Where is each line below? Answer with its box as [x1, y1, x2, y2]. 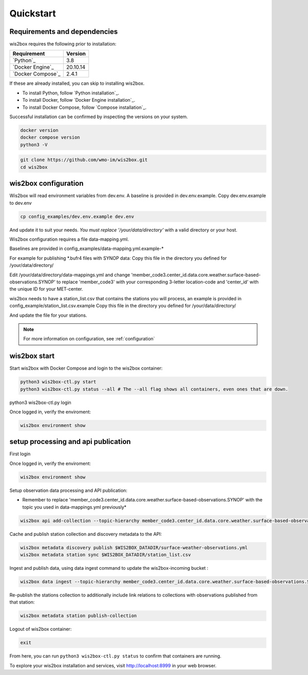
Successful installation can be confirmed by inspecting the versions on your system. [9, 113, 188, 120]
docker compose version [20, 134, 81, 141]
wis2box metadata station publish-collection [20, 613, 137, 619]
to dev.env [9, 200, 32, 206]
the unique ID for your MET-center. [9, 286, 83, 292]
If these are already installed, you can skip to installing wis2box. [9, 80, 145, 87]
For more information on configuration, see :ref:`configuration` [23, 336, 155, 342]
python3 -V [20, 142, 48, 147]
